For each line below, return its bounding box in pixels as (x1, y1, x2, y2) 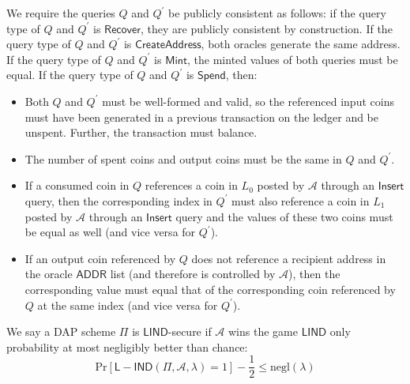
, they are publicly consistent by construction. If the (141, 20, 393, 36)
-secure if (167, 323, 212, 340)
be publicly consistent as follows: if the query (168, 5, 386, 21)
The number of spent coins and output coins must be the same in (24, 150, 342, 167)
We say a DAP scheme (6, 323, 116, 340)
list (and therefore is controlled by (110, 265, 276, 282)
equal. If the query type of (6, 66, 134, 83)
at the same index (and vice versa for (37, 296, 218, 313)
